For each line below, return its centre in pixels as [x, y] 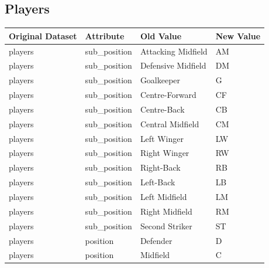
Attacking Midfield [174, 51]
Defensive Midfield [173, 65]
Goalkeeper [160, 80]
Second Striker [166, 225]
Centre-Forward [168, 95]
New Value [238, 35]
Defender [156, 240]
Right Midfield [166, 211]
